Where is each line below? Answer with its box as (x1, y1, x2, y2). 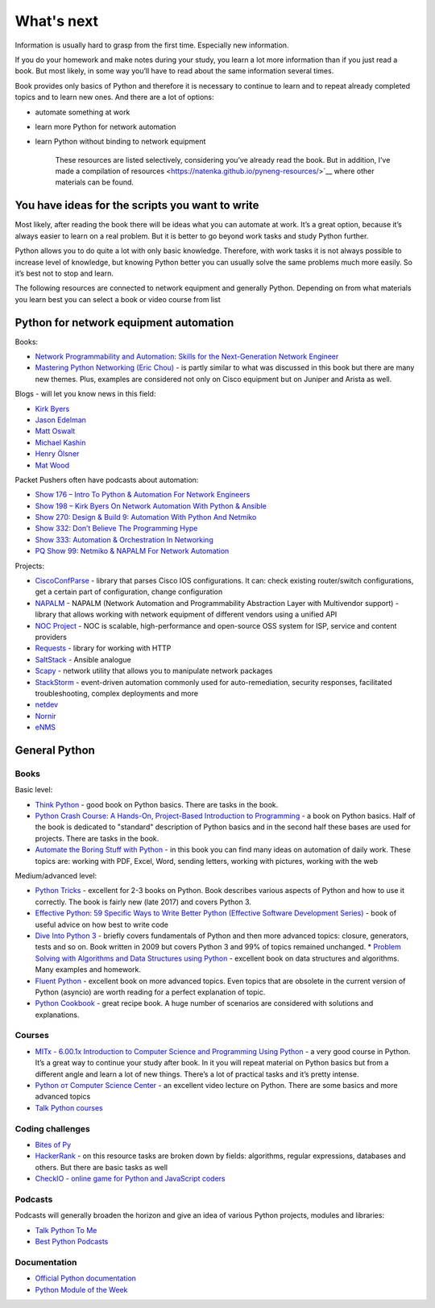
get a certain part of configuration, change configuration (35, 587, 223, 596)
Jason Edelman (35, 415, 86, 425)
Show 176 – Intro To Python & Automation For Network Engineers (35, 490, 251, 500)
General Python (14, 743, 96, 757)
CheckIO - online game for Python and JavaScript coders (35, 1173, 226, 1184)
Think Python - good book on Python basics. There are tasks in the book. (35, 799, 279, 809)
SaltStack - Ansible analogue (35, 654, 132, 664)
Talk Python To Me (35, 1225, 97, 1235)
